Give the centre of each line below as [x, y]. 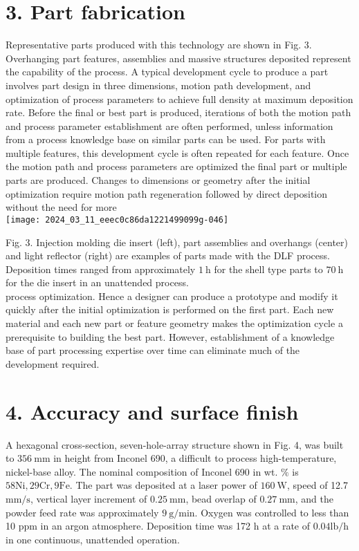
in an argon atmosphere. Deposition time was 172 [146, 526]
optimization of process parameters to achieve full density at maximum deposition [179, 99]
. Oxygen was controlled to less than [272, 512]
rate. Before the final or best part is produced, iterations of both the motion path [178, 112]
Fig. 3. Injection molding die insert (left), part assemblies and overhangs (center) [177, 242]
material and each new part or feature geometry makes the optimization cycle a [174, 323]
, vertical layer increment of [89, 498]
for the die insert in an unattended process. [97, 282]
